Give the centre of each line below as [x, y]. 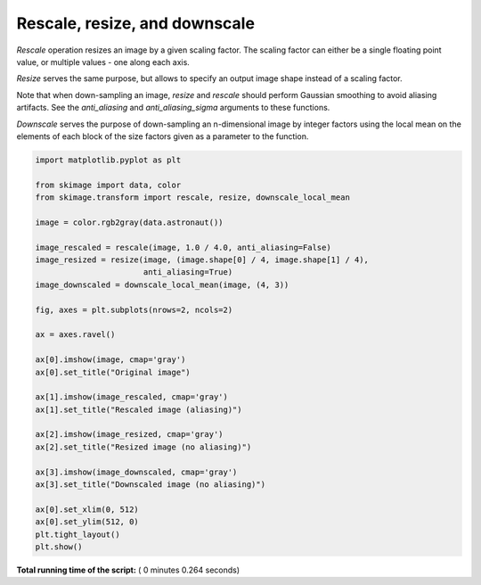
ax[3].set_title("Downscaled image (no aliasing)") [151, 485]
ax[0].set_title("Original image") [113, 372]
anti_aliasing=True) [188, 272]
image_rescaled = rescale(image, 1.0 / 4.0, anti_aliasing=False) [183, 247]
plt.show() [59, 547]
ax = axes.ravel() [75, 335]
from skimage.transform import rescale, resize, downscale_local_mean [193, 198]
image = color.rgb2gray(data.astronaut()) [129, 222]
